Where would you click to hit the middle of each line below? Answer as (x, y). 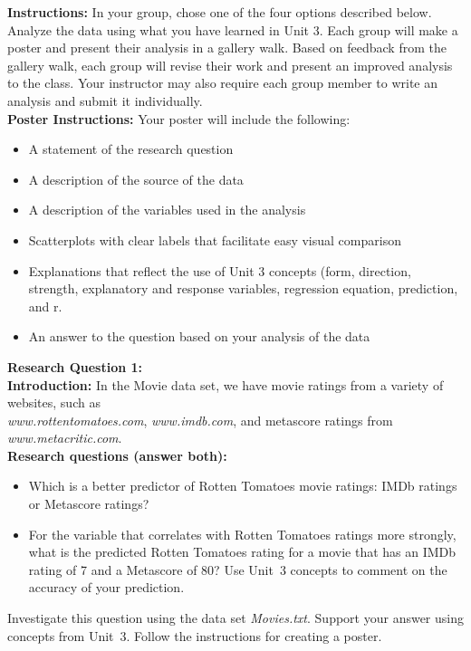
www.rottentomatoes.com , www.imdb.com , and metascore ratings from (200, 420)
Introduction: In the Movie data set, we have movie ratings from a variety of (226, 384)
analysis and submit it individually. (105, 100)
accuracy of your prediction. (106, 587)
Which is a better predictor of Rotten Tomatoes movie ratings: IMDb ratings (243, 486)
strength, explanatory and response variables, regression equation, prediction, (243, 288)
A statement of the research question (131, 149)
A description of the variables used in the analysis (167, 210)
